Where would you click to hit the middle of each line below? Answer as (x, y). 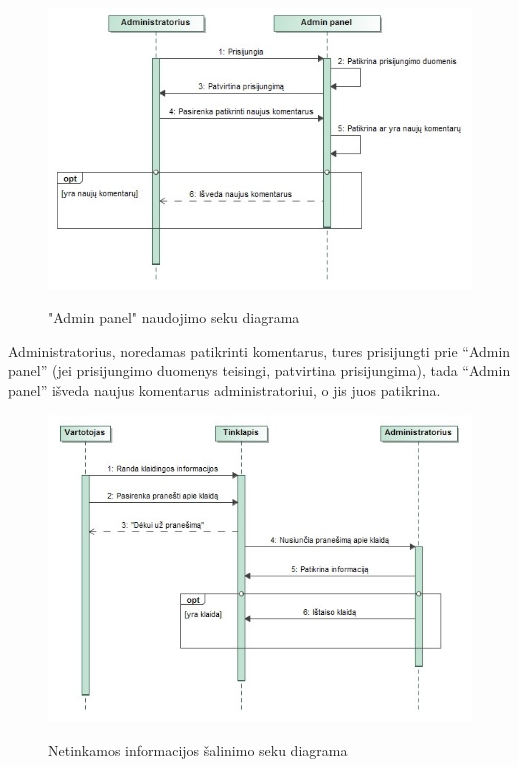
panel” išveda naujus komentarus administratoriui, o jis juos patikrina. (224, 390)
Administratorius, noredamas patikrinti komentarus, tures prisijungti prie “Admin (259, 350)
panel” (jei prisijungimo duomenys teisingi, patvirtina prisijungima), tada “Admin (259, 370)
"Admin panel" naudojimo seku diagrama (174, 317)
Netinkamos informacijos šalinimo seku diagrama (198, 749)
